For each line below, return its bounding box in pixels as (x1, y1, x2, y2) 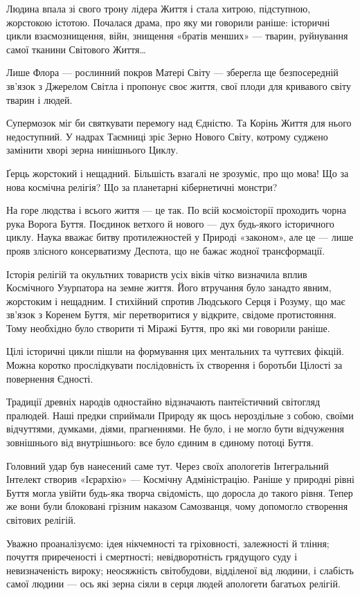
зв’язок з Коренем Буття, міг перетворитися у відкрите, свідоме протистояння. (6, 307, 336, 322)
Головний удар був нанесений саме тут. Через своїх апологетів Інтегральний (6, 458, 329, 473)
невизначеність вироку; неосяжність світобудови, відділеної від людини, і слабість (6, 562, 354, 577)
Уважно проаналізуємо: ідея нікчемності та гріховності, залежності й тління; (6, 535, 330, 550)
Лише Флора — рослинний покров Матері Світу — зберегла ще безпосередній (6, 65, 339, 80)
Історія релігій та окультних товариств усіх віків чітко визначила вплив (6, 266, 307, 281)
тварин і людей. (6, 92, 73, 107)
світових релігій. (6, 513, 76, 527)
